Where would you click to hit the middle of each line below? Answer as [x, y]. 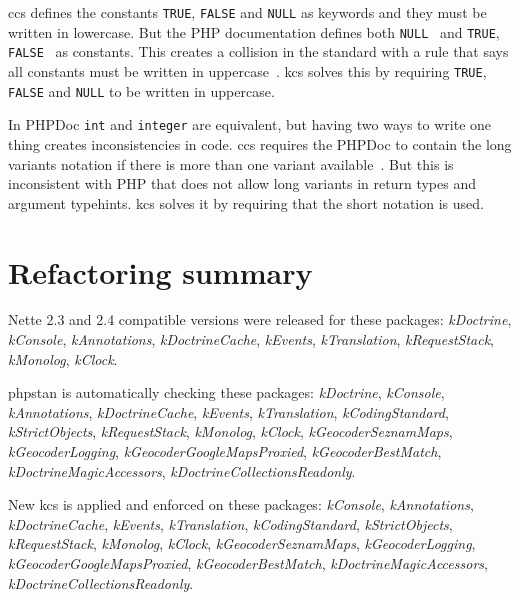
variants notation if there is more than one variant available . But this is [231, 163]
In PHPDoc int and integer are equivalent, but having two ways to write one [250, 124]
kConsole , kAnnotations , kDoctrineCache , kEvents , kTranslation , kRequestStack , [251, 339]
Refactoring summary [160, 271]
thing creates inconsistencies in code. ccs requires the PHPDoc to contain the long [260, 143]
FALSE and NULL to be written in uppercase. [141, 90]
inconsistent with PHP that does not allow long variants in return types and [242, 183]
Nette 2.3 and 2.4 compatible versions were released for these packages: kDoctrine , [260, 319]
